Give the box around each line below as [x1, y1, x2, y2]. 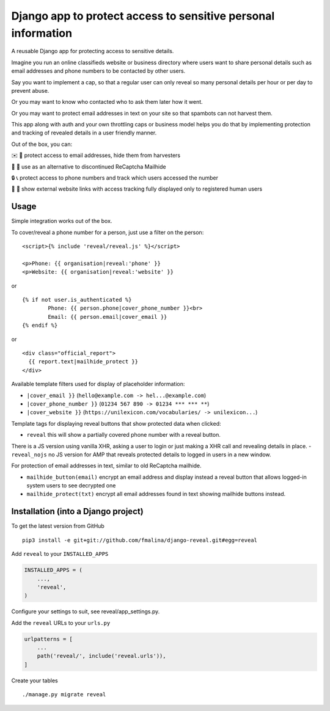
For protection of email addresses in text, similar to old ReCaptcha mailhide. [11, 462, 202, 470]
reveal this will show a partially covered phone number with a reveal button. [26, 431, 221, 439]
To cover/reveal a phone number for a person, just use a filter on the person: [11, 228, 204, 236]
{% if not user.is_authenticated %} [22, 296, 132, 304]
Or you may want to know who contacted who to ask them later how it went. [11, 98, 203, 106]
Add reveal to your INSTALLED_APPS [11, 550, 109, 558]
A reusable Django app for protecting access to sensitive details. [11, 48, 174, 55]
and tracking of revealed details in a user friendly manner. [11, 129, 157, 137]
